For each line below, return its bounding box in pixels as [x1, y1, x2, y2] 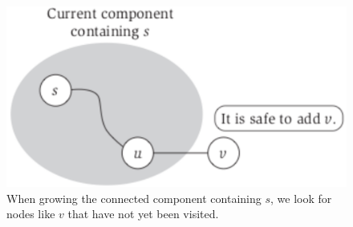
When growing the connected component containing [6, 189, 262, 206]
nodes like [6, 205, 55, 222]
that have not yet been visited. [67, 205, 219, 222]
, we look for [270, 189, 332, 206]
